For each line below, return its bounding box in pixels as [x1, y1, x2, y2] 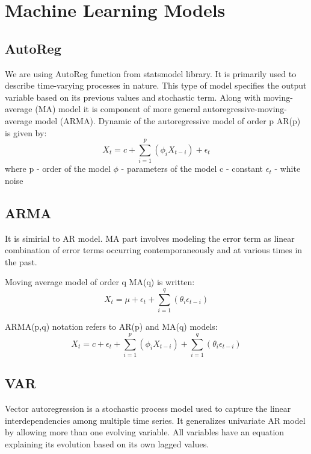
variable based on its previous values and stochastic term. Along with [5, 90, 261, 103]
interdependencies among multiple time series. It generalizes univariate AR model [5, 414, 306, 426]
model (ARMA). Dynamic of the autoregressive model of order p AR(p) [35, 114, 301, 127]
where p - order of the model [5, 162, 111, 175]
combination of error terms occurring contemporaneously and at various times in [5, 244, 303, 256]
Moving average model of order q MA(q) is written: [5, 276, 195, 288]
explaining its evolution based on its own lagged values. [5, 437, 209, 450]
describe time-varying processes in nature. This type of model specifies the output [5, 79, 307, 92]
